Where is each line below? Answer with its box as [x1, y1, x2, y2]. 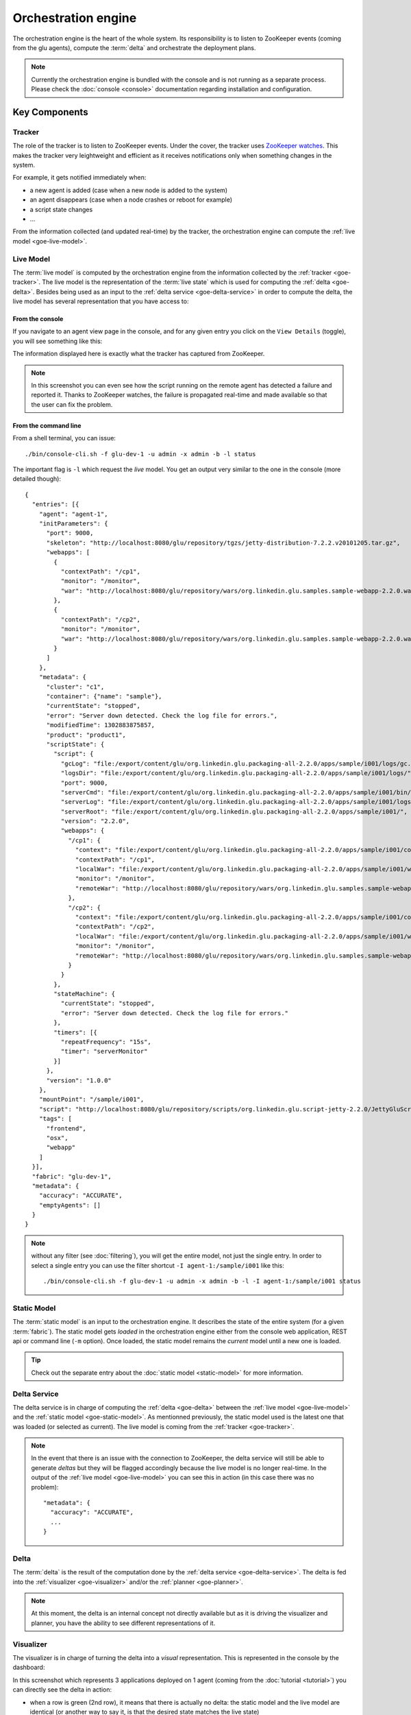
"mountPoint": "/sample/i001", [38, 1096, 145, 1104]
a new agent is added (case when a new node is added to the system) [29, 186, 228, 194]
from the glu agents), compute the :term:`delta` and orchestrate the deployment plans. [12, 43, 256, 51]
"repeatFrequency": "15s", [60, 1038, 152, 1046]
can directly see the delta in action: [12, 1686, 112, 1694]
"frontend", [46, 1124, 87, 1132]
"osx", [46, 1134, 68, 1142]
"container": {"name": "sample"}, [46, 692, 162, 700]
